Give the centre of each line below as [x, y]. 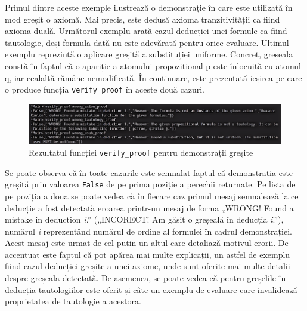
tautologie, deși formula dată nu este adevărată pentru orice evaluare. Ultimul [147, 42]
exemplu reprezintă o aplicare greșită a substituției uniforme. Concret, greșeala [149, 54]
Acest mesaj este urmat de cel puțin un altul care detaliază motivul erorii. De [147, 243]
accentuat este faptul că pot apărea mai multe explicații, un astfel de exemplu [148, 254]
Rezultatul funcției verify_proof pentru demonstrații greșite [141, 152]
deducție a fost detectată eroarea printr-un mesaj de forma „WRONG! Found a [149, 207]
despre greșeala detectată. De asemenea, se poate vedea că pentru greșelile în [145, 278]
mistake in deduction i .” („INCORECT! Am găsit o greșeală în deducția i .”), [144, 219]
